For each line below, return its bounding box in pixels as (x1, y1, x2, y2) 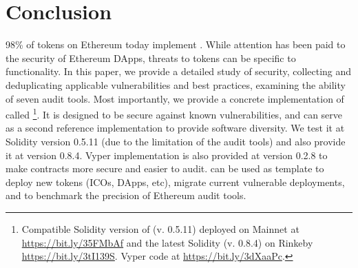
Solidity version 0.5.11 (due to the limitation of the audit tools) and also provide (6, 134, 346, 148)
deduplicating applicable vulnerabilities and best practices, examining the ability (6, 77, 346, 92)
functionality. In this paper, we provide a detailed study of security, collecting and (6, 64, 352, 79)
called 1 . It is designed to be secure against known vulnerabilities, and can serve (6, 105, 343, 121)
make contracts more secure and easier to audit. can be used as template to (6, 161, 324, 176)
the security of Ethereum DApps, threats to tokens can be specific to (6, 50, 296, 65)
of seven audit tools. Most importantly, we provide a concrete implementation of (6, 91, 344, 105)
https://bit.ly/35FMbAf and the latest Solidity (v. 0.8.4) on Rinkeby (21, 235, 313, 249)
